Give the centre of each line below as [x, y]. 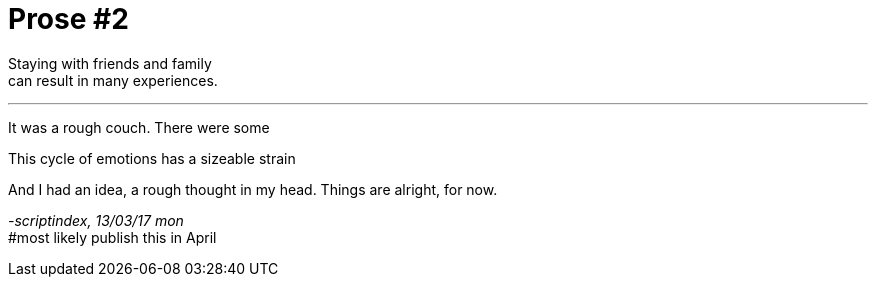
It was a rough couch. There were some [139, 127]
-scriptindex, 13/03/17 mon [96, 220]
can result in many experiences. [113, 80]
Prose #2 [68, 19]
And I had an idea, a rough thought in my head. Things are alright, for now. [253, 189]
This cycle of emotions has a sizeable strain [152, 158]
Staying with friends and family [110, 63]
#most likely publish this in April [112, 237]
